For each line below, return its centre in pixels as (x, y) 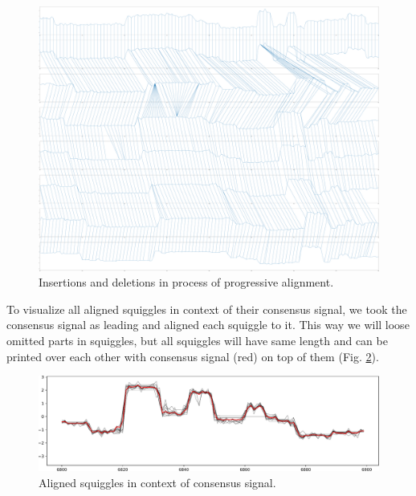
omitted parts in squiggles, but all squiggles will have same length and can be (197, 340)
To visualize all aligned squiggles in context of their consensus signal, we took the (207, 309)
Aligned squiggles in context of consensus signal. (157, 482)
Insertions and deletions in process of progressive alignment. (186, 282)
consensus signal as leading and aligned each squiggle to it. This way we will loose (208, 325)
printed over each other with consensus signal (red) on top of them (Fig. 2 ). (193, 356)
